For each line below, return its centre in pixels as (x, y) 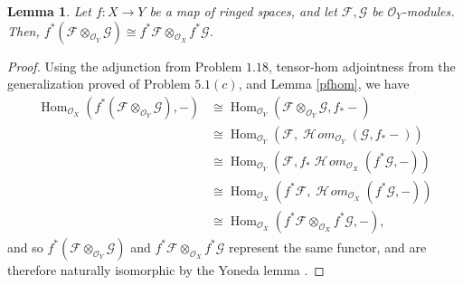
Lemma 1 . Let (49, 11)
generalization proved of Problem (99, 84)
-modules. (428, 11)
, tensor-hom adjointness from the (362, 66)
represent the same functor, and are (328, 247)
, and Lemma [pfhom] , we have (324, 84)
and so (25, 247)
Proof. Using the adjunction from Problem (125, 66)
